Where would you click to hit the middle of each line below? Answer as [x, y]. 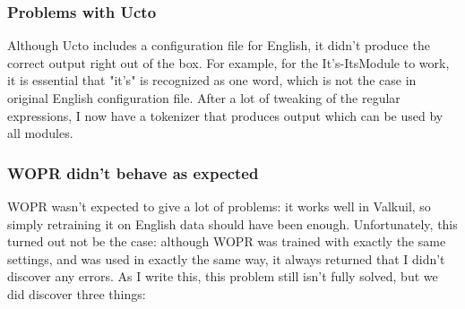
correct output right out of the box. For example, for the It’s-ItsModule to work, [228, 62]
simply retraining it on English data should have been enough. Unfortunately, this [232, 223]
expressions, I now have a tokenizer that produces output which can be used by [225, 115]
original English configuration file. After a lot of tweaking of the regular [204, 98]
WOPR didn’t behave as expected [133, 172]
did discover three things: [77, 293]
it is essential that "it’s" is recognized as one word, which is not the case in [212, 80]
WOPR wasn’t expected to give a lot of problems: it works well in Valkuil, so [219, 206]
